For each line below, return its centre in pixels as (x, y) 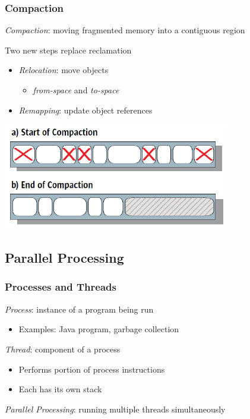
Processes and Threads (61, 287)
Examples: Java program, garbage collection (99, 329)
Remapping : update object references (86, 110)
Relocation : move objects (64, 70)
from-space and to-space (76, 90)
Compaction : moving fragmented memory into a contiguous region (125, 30)
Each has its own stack (60, 389)
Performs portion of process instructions (92, 369)
